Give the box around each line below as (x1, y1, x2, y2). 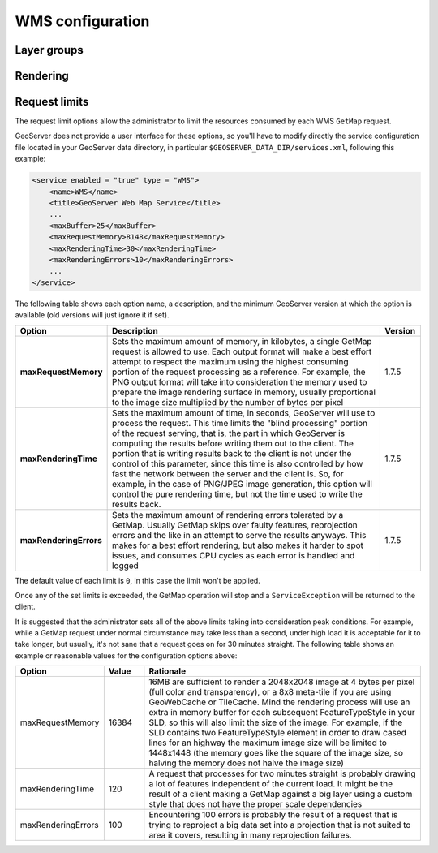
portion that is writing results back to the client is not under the (111, 447, 352, 459)
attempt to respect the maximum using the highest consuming (111, 355, 349, 367)
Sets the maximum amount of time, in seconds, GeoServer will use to (111, 407, 376, 418)
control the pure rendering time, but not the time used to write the (111, 488, 363, 499)
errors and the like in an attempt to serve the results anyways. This (111, 529, 367, 541)
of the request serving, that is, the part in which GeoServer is (111, 427, 345, 438)
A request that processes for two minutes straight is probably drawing (148, 768, 417, 779)
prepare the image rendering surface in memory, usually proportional (111, 386, 376, 398)
